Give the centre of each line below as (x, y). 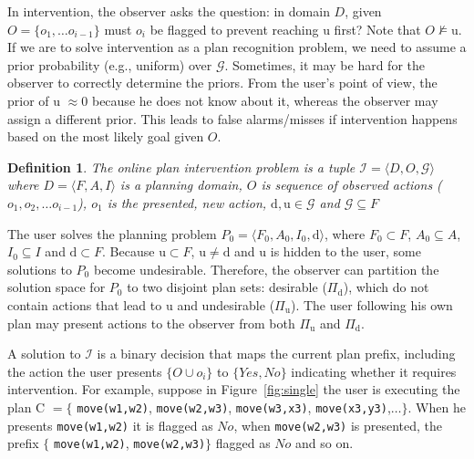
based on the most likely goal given (106, 136)
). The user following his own (371, 304)
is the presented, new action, (187, 202)
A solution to (44, 354)
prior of (28, 100)
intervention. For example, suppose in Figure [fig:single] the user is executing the (234, 389)
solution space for (57, 287)
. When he (437, 407)
